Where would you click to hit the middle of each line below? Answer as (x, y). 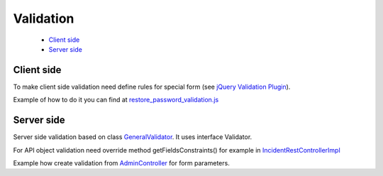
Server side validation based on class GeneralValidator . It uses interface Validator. (133, 137)
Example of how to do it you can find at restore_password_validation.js (116, 100)
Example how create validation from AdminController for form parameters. (121, 163)
